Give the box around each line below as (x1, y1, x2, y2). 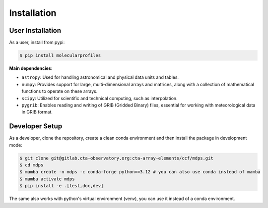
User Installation (9, 26, 62, 35)
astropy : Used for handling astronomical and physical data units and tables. (21, 74, 179, 80)
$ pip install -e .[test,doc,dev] (19, 183, 104, 189)
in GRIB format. (21, 109, 53, 115)
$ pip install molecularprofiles (19, 52, 101, 58)
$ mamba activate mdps (19, 176, 75, 182)
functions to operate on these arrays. (21, 88, 98, 94)
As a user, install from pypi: (9, 40, 65, 46)
